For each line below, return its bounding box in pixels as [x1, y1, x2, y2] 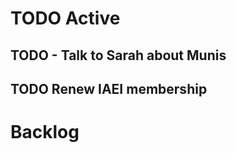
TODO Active [10, 7, 121, 30]
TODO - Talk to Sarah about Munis [10, 47, 227, 64]
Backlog [10, 121, 80, 144]
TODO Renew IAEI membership [10, 80, 208, 97]
